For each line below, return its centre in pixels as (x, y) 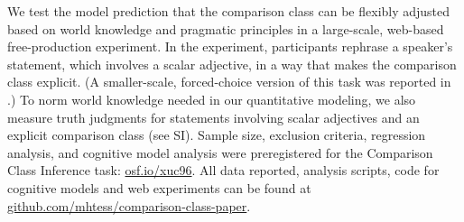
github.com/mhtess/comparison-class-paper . (129, 205)
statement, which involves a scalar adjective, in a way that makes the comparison (232, 64)
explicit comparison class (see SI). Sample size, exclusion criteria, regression (217, 135)
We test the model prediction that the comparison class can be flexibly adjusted (229, 11)
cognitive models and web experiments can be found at (159, 187)
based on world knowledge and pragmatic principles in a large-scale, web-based (226, 28)
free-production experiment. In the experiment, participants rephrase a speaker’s (230, 46)
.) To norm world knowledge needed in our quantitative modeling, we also (212, 99)
